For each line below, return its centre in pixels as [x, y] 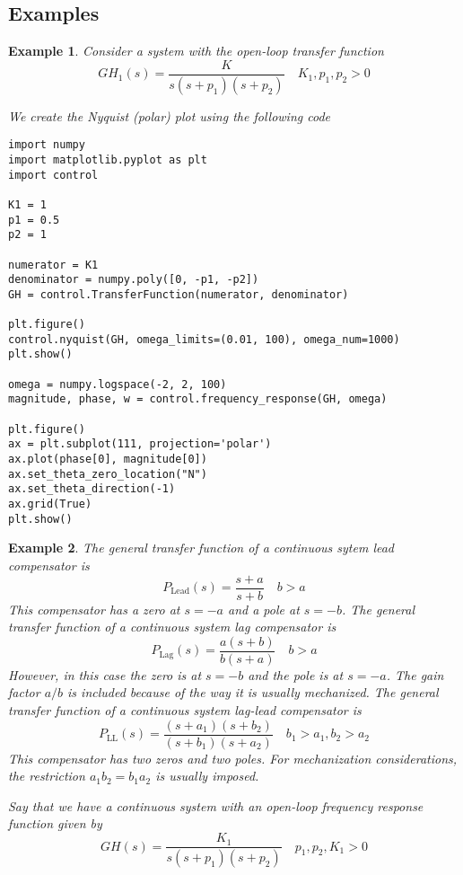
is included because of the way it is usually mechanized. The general [253, 692]
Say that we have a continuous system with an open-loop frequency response [216, 805]
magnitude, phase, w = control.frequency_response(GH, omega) [198, 399]
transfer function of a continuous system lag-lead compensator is [185, 710]
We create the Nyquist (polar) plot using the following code [169, 115]
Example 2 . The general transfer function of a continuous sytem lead [201, 548]
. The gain [415, 674]
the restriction [47, 776]
